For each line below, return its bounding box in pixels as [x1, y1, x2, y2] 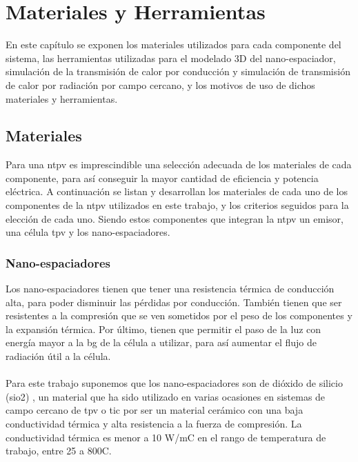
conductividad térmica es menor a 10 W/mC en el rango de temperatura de [6, 430, 326, 444]
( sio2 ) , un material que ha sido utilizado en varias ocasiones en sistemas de [6, 389, 326, 403]
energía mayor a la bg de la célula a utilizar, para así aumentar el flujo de [6, 335, 317, 350]
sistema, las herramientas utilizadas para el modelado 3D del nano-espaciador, [6, 50, 336, 65]
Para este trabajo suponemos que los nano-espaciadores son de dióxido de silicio [6, 376, 343, 390]
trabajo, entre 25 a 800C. [6, 443, 112, 458]
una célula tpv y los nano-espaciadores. [6, 225, 170, 239]
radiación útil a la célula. [6, 349, 111, 363]
